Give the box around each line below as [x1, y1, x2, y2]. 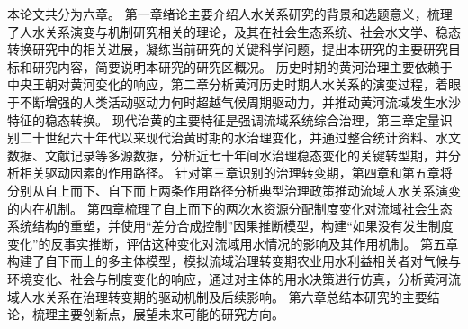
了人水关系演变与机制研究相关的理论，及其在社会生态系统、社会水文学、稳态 [7, 22, 461, 41]
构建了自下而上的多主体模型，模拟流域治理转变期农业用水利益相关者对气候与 [7, 251, 461, 270]
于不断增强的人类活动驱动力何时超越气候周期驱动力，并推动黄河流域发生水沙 [7, 92, 461, 111]
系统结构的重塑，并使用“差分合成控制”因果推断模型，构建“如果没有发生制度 [7, 216, 454, 235]
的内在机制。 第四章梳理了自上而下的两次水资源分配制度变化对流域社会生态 [7, 198, 453, 217]
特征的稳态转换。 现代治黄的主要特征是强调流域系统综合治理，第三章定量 [7, 110, 440, 129]
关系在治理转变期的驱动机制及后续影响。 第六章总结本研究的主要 [44, 287, 427, 306]
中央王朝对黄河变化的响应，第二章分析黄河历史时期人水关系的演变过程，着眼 [7, 75, 461, 94]
